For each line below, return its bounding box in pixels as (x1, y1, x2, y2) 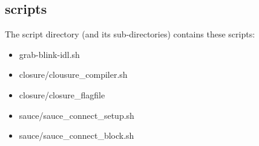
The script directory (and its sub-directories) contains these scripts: (5, 28, 255, 40)
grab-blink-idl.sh (19, 48, 80, 60)
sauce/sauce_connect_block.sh (19, 129, 134, 142)
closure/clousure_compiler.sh (19, 68, 128, 81)
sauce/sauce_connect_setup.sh (19, 109, 134, 121)
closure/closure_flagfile (19, 88, 105, 101)
